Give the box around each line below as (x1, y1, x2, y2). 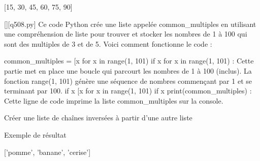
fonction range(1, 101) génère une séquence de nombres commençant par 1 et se (4, 75, 252, 86)
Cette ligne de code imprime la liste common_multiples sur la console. (4, 95, 223, 106)
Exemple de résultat (4, 129, 67, 140)
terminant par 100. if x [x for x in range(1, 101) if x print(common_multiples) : (4, 85, 252, 96)
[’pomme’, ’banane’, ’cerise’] (4, 146, 91, 157)
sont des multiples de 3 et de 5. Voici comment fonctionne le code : (4, 38, 212, 49)
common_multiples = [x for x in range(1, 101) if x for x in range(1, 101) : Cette (4, 55, 254, 66)
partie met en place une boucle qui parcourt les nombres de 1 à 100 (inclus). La (4, 65, 252, 76)
